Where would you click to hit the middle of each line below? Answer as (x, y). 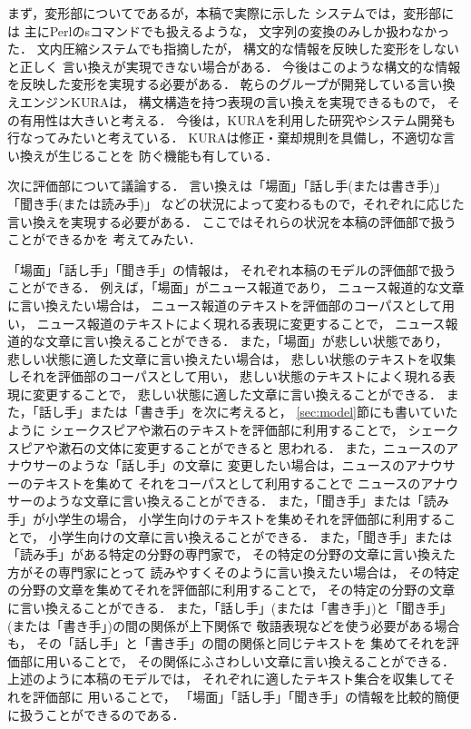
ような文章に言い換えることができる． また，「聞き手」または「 (234, 501)
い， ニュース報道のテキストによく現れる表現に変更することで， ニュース (226, 323)
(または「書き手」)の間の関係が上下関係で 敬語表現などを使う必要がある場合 (234, 625)
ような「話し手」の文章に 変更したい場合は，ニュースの (237, 465)
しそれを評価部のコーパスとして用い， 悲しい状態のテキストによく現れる (225, 376)
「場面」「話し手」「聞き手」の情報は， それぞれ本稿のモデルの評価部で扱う (232, 269)
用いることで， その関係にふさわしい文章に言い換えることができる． (250, 660)
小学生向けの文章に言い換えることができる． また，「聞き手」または (250, 536)
